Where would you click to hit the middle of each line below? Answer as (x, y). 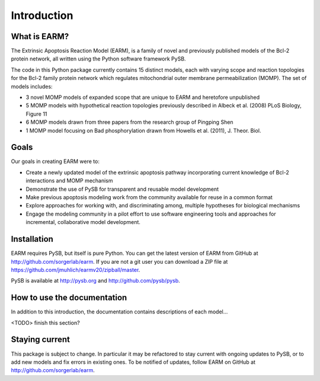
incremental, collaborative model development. (83, 222)
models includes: (32, 87)
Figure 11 (36, 114)
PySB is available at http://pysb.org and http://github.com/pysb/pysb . (95, 281)
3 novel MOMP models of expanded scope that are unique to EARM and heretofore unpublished (143, 97)
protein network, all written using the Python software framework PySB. (98, 59)
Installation (32, 239)
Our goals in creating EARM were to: (55, 161)
